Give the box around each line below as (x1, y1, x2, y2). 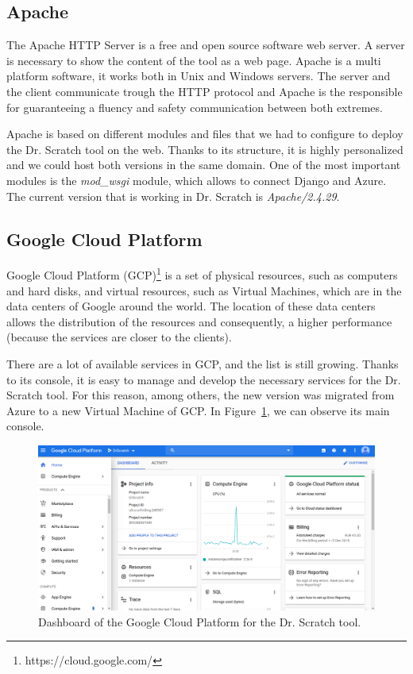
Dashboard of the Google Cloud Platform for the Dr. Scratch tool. (38, 613, 361, 630)
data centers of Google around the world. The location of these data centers (6, 298, 376, 314)
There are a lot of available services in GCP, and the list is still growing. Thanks (6, 355, 399, 372)
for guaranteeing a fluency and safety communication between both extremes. (6, 98, 383, 115)
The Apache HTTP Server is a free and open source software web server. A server (6, 37, 405, 53)
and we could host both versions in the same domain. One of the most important (6, 156, 401, 173)
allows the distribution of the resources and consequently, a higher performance (6, 313, 392, 329)
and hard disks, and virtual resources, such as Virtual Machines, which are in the (6, 282, 402, 298)
